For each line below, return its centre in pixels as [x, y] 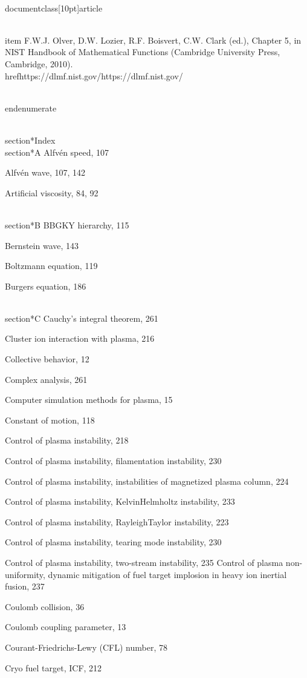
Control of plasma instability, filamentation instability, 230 [113, 461]
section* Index [30, 140]
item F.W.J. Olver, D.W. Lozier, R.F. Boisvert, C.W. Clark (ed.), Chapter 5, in [153, 40]
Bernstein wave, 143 [42, 245]
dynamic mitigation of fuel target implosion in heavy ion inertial [167, 574]
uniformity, [25, 574]
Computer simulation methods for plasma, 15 [89, 400]
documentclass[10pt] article [54, 8]
